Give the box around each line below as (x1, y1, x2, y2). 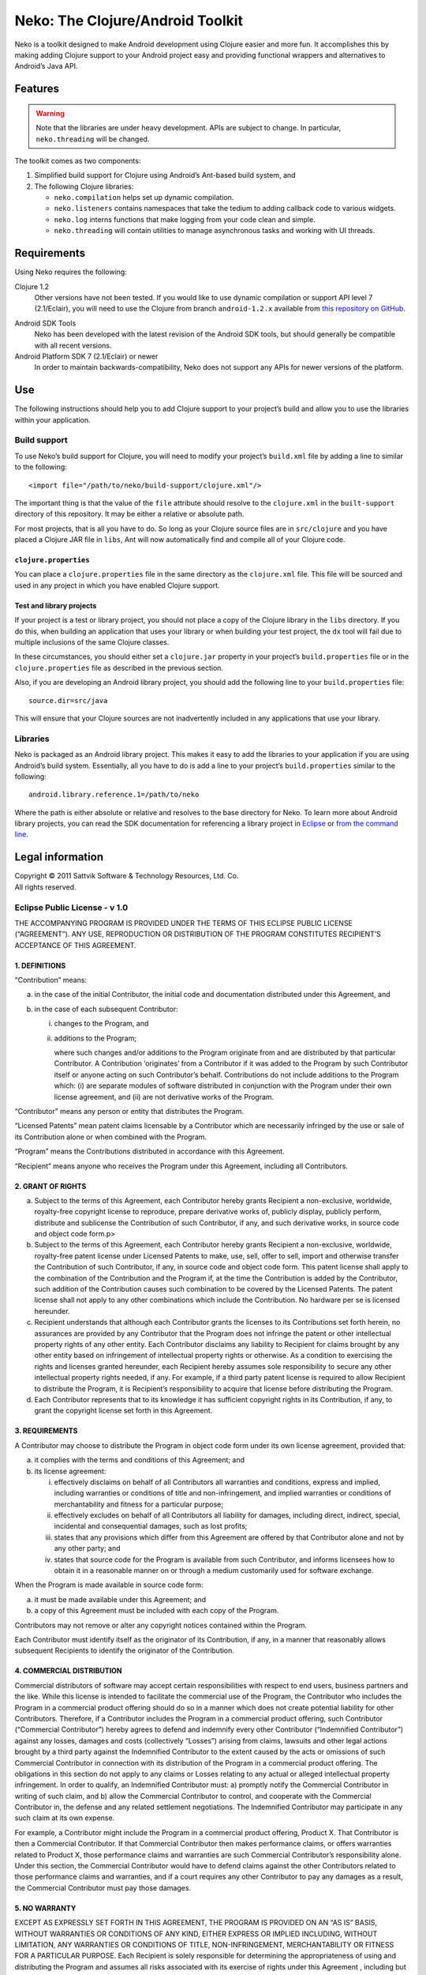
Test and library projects (14, 600, 97, 610)
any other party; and (54, 1544, 121, 1553)
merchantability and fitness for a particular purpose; (54, 1499, 224, 1509)
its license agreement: (34, 1466, 106, 1476)
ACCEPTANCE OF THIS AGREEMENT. (14, 940, 137, 950)
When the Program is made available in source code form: (14, 1580, 204, 1589)
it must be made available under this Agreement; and (34, 1594, 207, 1604)
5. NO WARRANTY (14, 1903, 77, 1913)
